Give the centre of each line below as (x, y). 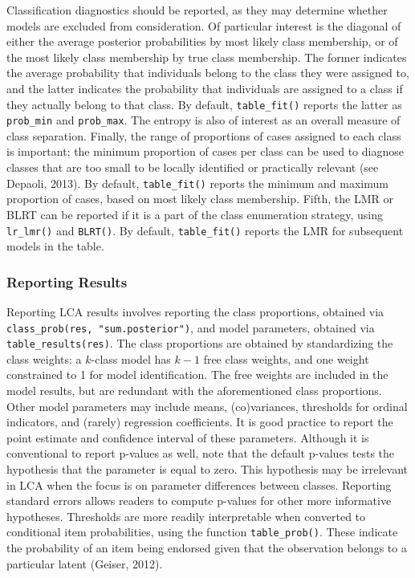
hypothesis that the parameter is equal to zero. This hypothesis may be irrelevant (207, 469)
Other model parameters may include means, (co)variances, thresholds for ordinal (207, 406)
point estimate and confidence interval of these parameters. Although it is (188, 437)
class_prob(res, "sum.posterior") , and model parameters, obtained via (191, 327)
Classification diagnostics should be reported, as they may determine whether (197, 10)
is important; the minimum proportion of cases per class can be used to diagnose (205, 151)
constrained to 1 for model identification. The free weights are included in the (197, 374)
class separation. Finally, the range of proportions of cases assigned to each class (204, 135)
